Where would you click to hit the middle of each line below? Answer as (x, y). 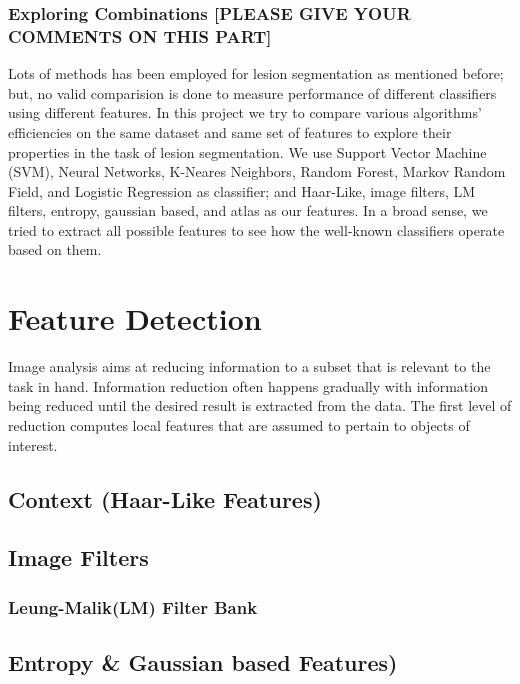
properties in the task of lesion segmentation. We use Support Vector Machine (247, 151)
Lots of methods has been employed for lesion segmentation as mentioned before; (256, 73)
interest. (33, 444)
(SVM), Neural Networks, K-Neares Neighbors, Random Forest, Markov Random (257, 171)
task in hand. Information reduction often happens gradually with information (248, 385)
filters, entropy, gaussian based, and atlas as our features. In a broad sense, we (248, 210)
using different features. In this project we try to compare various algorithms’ (245, 112)
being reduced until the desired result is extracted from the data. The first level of (260, 405)
